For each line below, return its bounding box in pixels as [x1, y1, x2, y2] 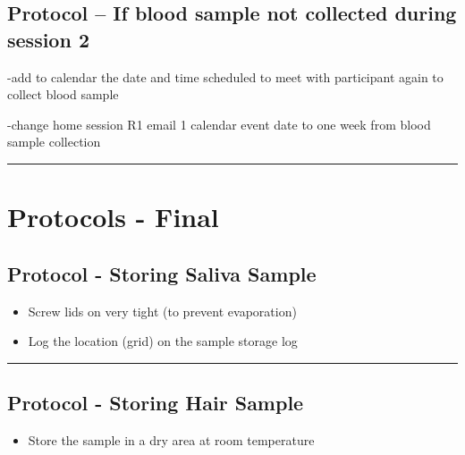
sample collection [7, 132, 101, 151]
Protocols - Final [7, 198, 219, 235]
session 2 [7, 25, 89, 53]
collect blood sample [7, 85, 119, 104]
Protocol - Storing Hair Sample [7, 389, 304, 417]
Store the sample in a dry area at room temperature [28, 430, 315, 449]
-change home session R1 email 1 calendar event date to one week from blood [7, 114, 431, 133]
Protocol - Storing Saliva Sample [7, 259, 317, 287]
